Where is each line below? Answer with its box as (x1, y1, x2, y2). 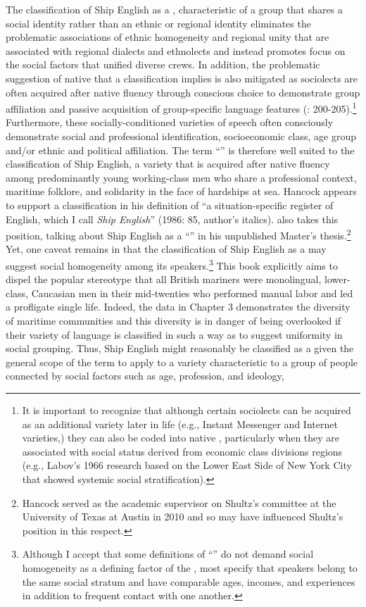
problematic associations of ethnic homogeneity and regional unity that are (6, 30, 329, 44)
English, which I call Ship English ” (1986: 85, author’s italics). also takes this (6, 211, 339, 226)
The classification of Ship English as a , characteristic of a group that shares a (6, 2, 343, 16)
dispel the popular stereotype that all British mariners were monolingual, (6, 272, 322, 287)
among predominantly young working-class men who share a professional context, (6, 170, 357, 184)
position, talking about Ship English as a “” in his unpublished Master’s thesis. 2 (6, 226, 351, 242)
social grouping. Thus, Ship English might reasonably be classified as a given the (6, 341, 354, 356)
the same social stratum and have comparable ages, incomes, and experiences (22, 574, 355, 589)
